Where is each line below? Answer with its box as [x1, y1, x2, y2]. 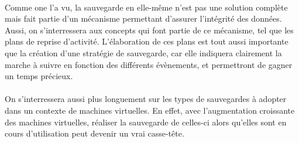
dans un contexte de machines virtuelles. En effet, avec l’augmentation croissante [5, 104, 295, 116]
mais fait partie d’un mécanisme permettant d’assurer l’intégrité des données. [5, 12, 282, 25]
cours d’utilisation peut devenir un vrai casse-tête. [5, 127, 184, 139]
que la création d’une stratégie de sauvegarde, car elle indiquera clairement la [5, 46, 282, 59]
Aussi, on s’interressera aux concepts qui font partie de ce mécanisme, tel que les [5, 23, 294, 36]
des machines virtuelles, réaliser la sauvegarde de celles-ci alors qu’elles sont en [5, 115, 287, 128]
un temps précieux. [5, 70, 73, 82]
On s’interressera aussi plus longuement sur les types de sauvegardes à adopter [5, 93, 287, 105]
